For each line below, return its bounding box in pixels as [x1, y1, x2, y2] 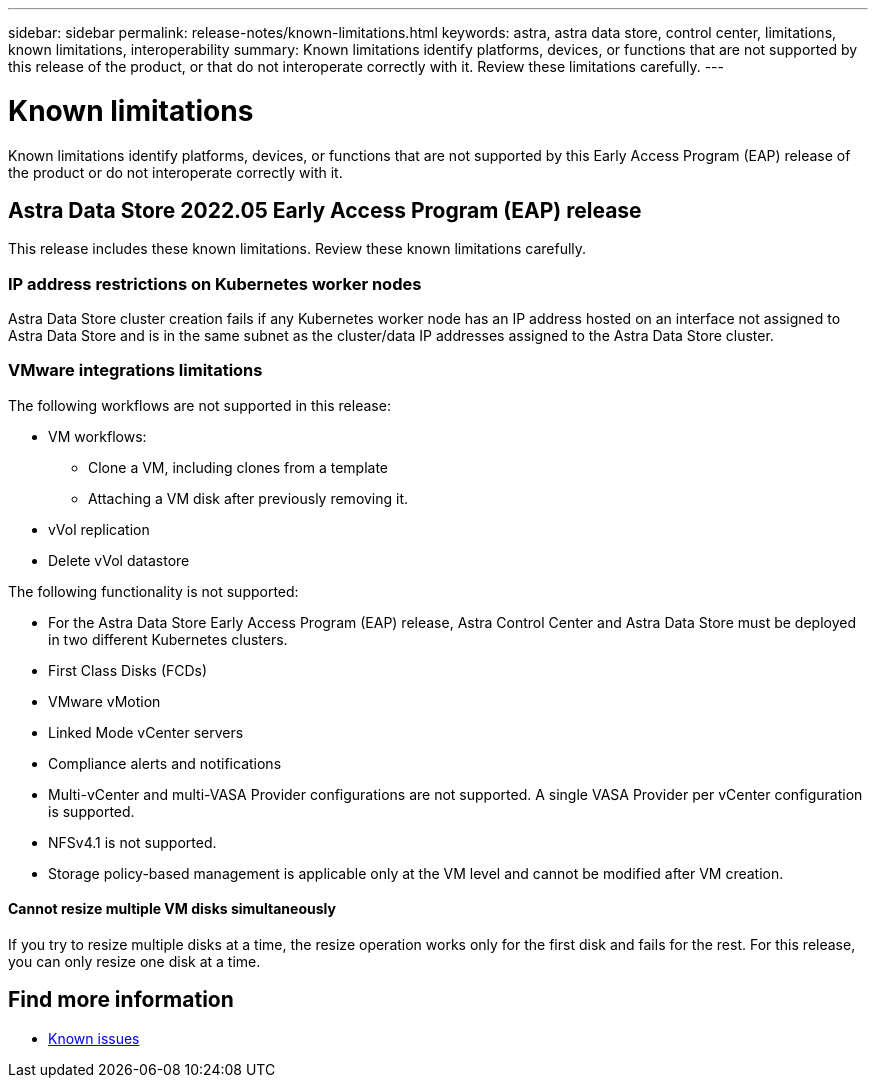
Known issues [48, 1029, 140, 1047]
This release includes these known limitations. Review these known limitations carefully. [8, 240, 587, 258]
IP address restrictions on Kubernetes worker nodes [8, 273, 422, 294]
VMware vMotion [48, 692, 161, 710]
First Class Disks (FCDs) [48, 661, 208, 679]
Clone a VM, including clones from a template [88, 458, 389, 476]
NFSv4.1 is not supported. [48, 833, 217, 851]
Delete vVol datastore [48, 551, 190, 569]
